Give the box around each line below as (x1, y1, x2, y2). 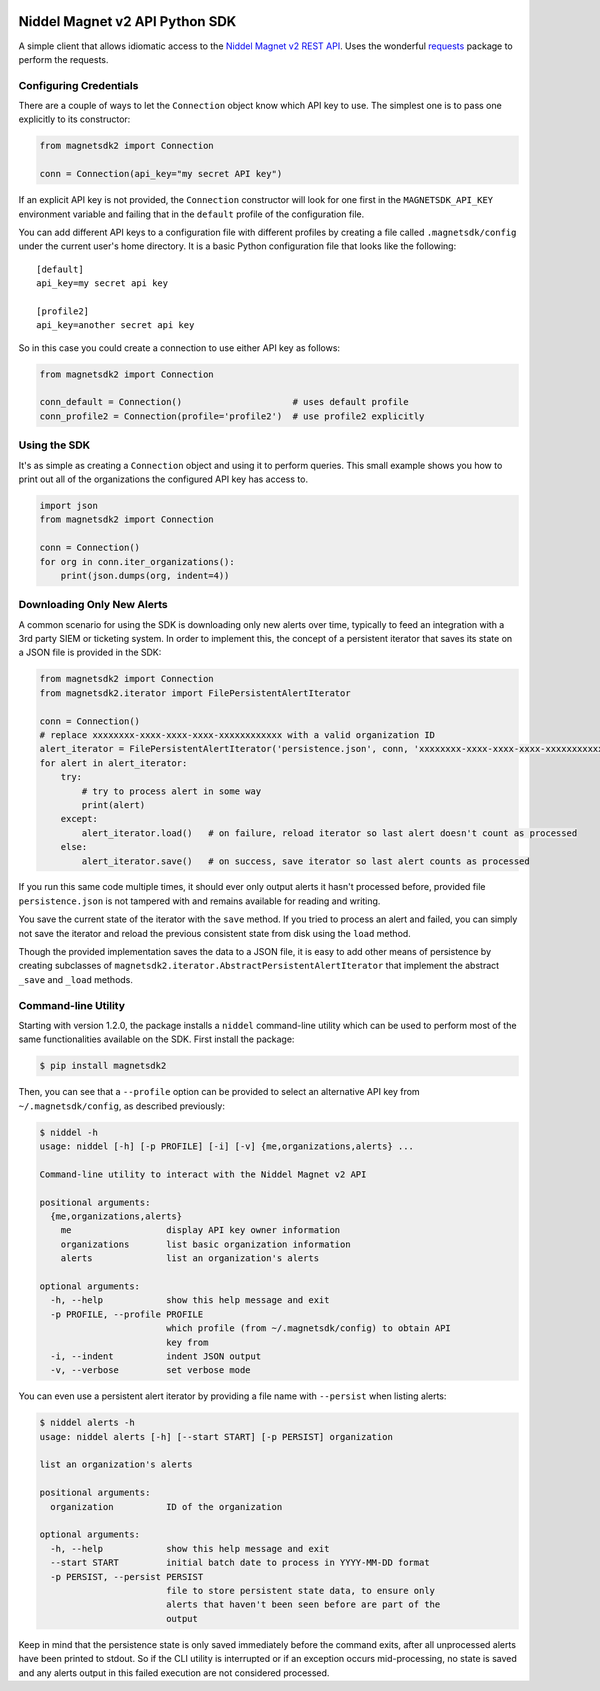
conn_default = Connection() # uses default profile (39, 396, 409, 408)
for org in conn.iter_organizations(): (39, 556, 235, 567)
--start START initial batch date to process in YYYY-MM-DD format (50, 1557, 430, 1569)
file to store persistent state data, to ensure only (165, 1585, 435, 1596)
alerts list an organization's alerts (60, 1253, 320, 1264)
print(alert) (81, 799, 146, 810)
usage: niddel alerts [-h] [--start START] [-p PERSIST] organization (39, 1431, 394, 1442)
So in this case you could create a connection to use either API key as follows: (18, 341, 340, 354)
